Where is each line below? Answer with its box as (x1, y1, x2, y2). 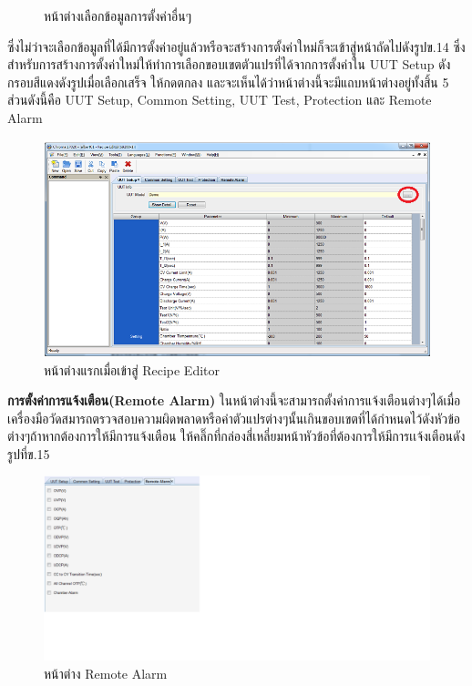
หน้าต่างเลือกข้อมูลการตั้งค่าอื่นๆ (44, 6, 191, 25)
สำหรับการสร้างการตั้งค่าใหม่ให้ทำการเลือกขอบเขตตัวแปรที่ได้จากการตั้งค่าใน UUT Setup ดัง (7, 55, 451, 74)
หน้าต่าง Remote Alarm (44, 663, 168, 682)
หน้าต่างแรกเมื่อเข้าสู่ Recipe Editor (44, 360, 221, 379)
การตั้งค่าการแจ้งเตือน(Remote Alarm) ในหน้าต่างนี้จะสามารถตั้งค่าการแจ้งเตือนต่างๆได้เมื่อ (7, 391, 461, 410)
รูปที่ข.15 (7, 444, 50, 463)
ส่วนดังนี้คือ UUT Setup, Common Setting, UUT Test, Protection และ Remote (7, 90, 432, 109)
